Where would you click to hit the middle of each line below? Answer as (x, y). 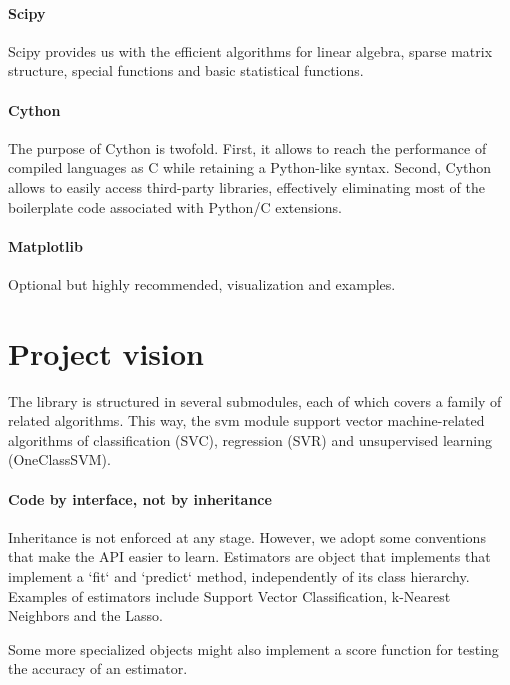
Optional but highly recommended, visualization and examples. (202, 283)
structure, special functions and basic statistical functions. (186, 70)
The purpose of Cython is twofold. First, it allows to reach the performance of (247, 147)
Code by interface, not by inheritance (140, 498)
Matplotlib (45, 245)
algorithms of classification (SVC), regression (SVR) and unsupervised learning (250, 439)
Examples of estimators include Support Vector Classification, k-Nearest (229, 595)
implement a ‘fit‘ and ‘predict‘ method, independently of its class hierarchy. (239, 576)
